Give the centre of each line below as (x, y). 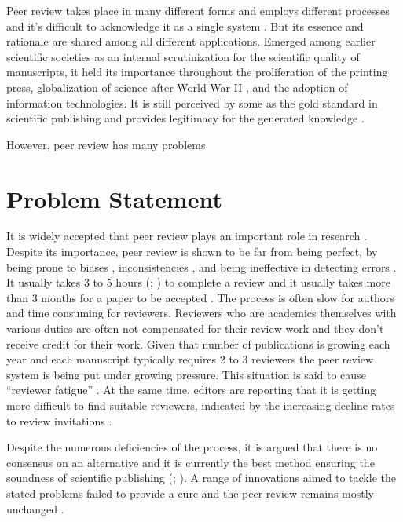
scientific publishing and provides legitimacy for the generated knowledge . (185, 118)
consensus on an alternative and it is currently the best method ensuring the (191, 462)
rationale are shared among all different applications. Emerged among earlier (191, 41)
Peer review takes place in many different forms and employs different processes (198, 10)
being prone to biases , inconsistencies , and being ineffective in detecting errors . (201, 266)
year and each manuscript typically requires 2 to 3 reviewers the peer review (190, 359)
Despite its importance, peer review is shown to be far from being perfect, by (192, 252)
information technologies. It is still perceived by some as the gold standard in (192, 102)
